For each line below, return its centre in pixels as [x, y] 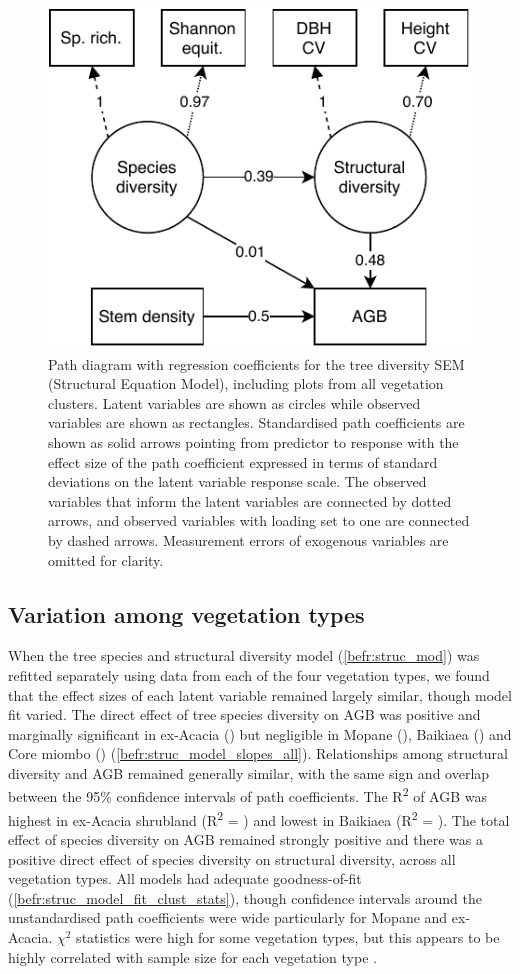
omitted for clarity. [106, 559]
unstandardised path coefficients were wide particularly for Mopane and [228, 917]
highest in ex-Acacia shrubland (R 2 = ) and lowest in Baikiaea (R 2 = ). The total [259, 818]
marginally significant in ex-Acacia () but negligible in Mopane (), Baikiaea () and [260, 733]
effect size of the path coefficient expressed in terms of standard [243, 461]
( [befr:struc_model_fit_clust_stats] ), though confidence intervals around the [245, 897]
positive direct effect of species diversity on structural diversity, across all [232, 858]
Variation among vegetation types [186, 613]
